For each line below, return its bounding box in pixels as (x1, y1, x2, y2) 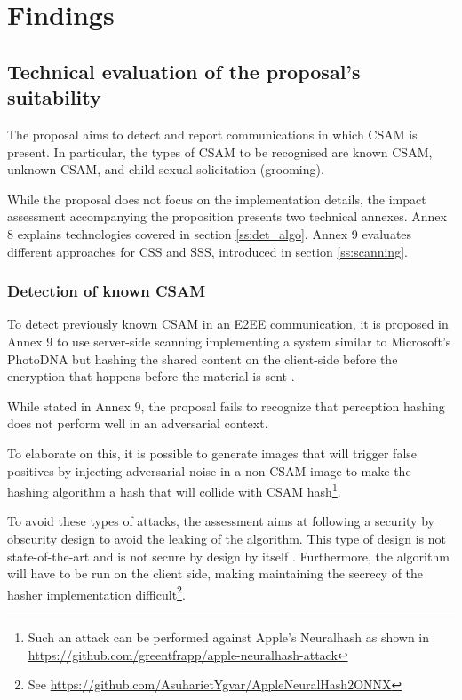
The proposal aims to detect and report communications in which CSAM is (7, 124, 418, 143)
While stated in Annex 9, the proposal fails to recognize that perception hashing (7, 396, 445, 415)
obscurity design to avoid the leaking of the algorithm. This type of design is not (7, 529, 446, 547)
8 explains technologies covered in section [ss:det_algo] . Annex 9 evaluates (7, 224, 412, 243)
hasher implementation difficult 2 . (7, 582, 186, 603)
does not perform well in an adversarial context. (7, 414, 268, 433)
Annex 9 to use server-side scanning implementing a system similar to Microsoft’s (7, 331, 451, 350)
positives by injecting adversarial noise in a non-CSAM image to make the (7, 461, 411, 480)
